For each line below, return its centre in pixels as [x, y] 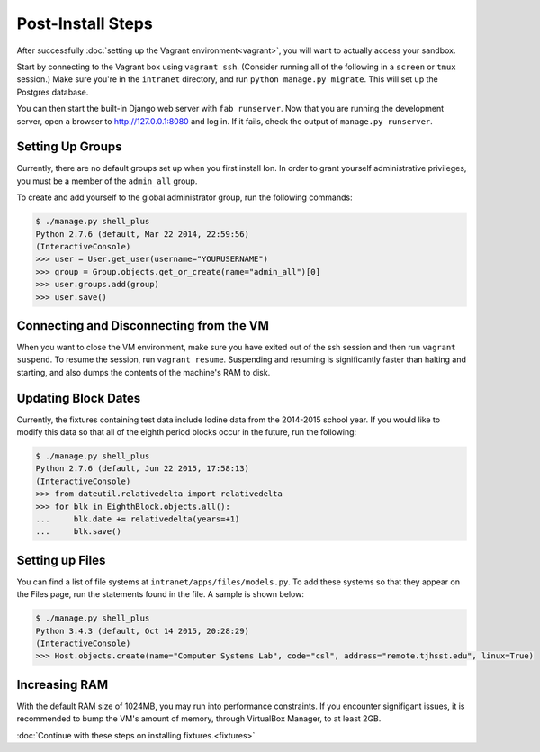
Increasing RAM [63, 684]
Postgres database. [53, 92]
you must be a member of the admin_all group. [107, 181]
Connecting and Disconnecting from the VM [143, 326]
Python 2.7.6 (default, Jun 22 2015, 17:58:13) [142, 469]
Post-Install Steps [85, 23]
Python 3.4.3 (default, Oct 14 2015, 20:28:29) [142, 631]
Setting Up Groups [69, 147]
